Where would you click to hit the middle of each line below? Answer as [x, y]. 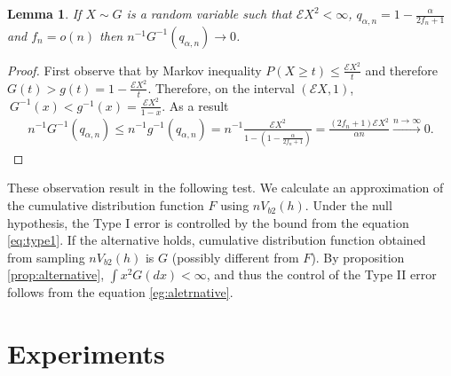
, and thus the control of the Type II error [321, 274]
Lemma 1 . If [44, 13]
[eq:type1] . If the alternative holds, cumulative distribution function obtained [217, 240]
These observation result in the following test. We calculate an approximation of [225, 188]
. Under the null [348, 205]
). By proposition [358, 257]
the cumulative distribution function [106, 205]
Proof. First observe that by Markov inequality [135, 70]
